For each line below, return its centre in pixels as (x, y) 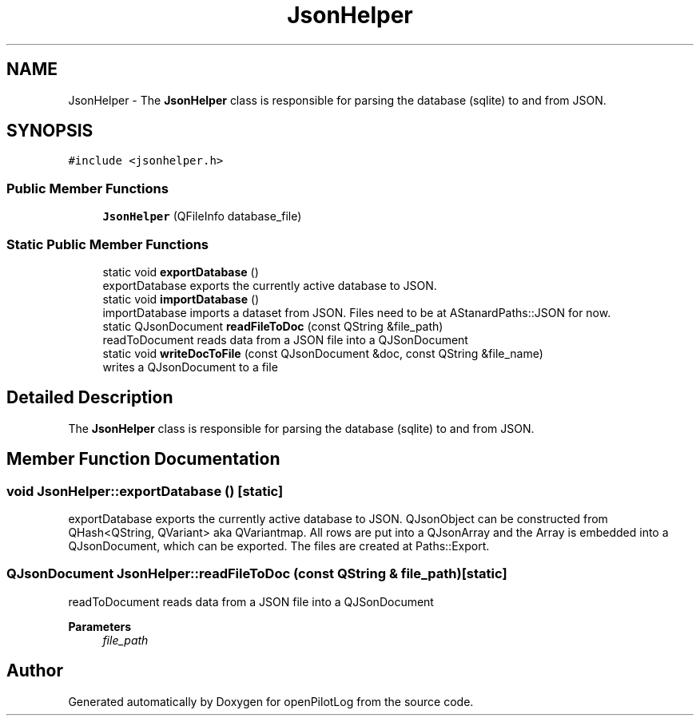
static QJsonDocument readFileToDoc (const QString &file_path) (273, 326)
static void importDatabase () (181, 299)
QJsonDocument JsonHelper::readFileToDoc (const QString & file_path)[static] (257, 574)
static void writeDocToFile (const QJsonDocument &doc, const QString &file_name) (323, 353)
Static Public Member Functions (108, 244)
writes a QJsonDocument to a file (190, 367)
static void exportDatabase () (181, 272)
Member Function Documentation (143, 459)
